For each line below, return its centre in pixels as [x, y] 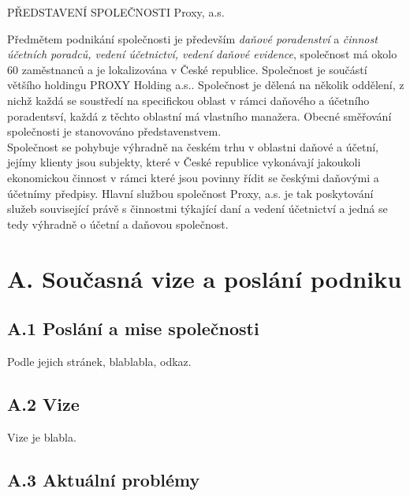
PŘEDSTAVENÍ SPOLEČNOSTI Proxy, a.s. [116, 12]
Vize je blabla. [42, 436]
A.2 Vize [43, 403]
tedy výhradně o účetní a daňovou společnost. [118, 224]
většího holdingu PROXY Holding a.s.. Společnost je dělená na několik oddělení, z [206, 85]
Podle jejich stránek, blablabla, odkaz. [99, 361]
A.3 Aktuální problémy [104, 479]
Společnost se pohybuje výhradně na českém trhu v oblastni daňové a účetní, [193, 146]
